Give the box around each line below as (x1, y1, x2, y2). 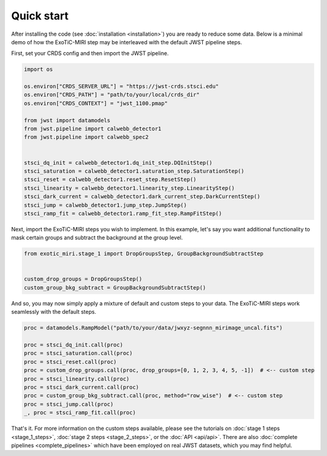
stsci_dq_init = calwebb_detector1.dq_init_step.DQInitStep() (24, 159, 213, 166)
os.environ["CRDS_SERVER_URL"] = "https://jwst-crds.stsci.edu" (24, 83, 219, 90)
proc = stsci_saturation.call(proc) (24, 350, 133, 357)
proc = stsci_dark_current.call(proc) (24, 383, 139, 391)
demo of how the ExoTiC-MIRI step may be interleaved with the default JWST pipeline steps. (11, 38, 242, 45)
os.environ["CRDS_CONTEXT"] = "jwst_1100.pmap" (24, 100, 168, 107)
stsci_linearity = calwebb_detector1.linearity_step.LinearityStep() (24, 185, 235, 191)
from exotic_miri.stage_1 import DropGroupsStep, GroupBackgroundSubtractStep (24, 250, 263, 257)
